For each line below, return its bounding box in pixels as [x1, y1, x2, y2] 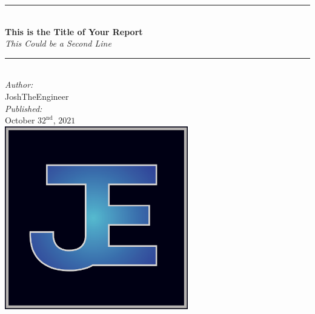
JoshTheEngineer [5, 90, 69, 102]
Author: [5, 78, 33, 91]
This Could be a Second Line [5, 37, 111, 50]
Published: [5, 102, 42, 114]
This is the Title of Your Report [5, 25, 143, 38]
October [5, 114, 35, 126]
